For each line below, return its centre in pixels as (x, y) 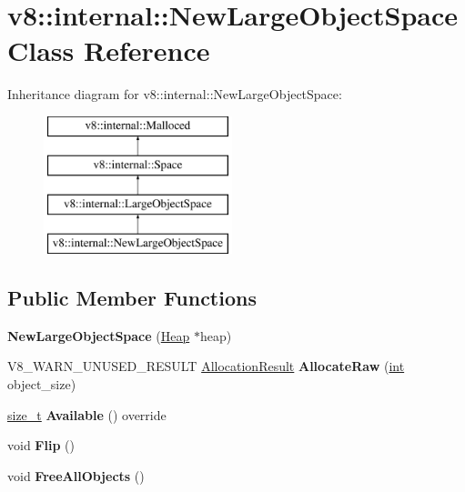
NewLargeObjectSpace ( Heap (99, 335)
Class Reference (109, 50)
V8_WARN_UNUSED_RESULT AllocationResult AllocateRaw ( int (206, 366)
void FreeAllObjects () (76, 475)
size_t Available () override (87, 414)
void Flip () (41, 445)
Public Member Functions (132, 298)
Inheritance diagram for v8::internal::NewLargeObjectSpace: (175, 94)
